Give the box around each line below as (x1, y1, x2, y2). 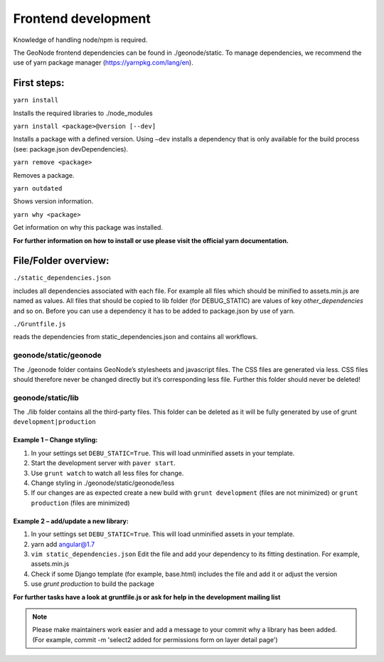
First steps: (13, 77, 65, 89)
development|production (13, 418, 96, 426)
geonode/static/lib (13, 393, 80, 402)
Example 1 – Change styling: (13, 436, 98, 444)
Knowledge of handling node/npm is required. (13, 36, 148, 44)
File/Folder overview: (13, 255, 110, 267)
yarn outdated (13, 184, 63, 192)
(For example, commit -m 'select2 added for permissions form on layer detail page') (32, 635, 278, 644)
